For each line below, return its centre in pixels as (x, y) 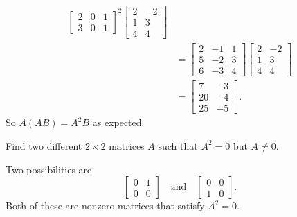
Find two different (44, 145)
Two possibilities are (49, 169)
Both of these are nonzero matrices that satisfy (105, 206)
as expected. (118, 122)
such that (178, 145)
